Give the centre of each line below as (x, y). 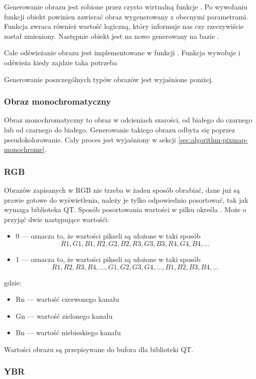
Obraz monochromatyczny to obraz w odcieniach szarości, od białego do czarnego (128, 120)
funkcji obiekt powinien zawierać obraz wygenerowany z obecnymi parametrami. (126, 16)
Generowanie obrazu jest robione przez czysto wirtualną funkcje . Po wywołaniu (126, 6)
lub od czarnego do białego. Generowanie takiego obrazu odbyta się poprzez (120, 129)
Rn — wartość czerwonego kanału (67, 299)
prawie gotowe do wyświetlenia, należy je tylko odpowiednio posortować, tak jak (126, 199)
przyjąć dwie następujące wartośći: (57, 219)
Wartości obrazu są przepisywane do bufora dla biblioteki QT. (99, 349)
